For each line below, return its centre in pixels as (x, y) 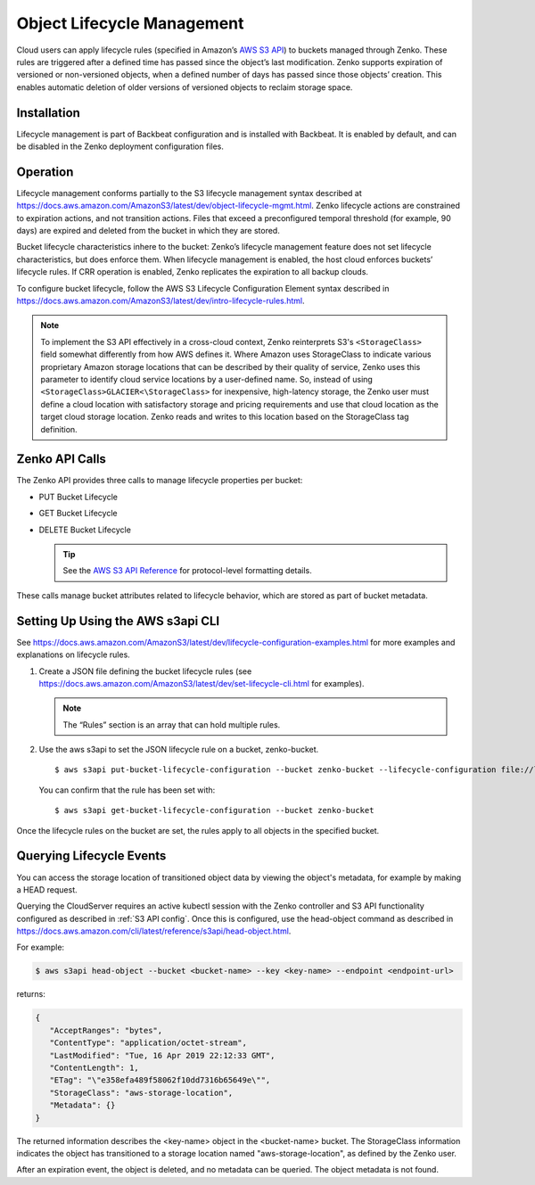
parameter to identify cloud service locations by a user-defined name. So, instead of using (207, 379)
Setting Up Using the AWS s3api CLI (118, 621)
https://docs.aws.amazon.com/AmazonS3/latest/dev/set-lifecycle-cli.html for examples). (202, 683)
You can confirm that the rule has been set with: (127, 790)
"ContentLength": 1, (95, 1068)
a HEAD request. (47, 889)
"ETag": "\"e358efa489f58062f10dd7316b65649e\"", (160, 1080)
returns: (31, 994)
